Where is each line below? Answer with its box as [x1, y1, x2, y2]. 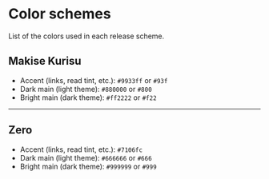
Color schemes [8, 5, 111, 23]
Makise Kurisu [8, 54, 82, 68]
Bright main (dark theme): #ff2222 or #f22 [19, 93, 158, 102]
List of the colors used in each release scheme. [8, 31, 165, 41]
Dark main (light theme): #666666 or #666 [19, 153, 152, 162]
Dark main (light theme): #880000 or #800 [19, 84, 152, 93]
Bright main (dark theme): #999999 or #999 [19, 161, 158, 171]
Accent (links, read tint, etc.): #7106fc [19, 145, 143, 154]
